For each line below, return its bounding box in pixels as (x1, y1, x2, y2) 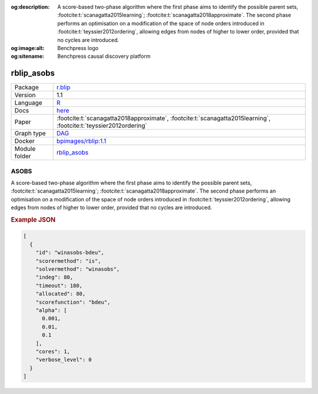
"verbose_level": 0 (35, 356, 92, 363)
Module (14, 145, 36, 153)
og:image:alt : (11, 44, 45, 51)
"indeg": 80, (35, 274, 74, 281)
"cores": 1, (35, 348, 71, 355)
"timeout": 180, (35, 282, 82, 289)
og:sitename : (11, 53, 44, 60)
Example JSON (11, 216, 56, 224)
